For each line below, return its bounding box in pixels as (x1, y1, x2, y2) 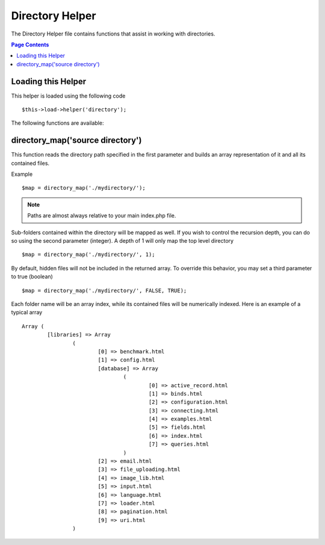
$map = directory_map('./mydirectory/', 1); (22, 251, 156, 258)
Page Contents (11, 41, 49, 48)
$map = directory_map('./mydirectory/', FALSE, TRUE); (22, 287, 187, 294)
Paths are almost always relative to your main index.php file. (27, 212, 176, 219)
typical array (11, 309, 43, 316)
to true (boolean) (11, 273, 54, 280)
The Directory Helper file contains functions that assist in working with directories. (11, 30, 215, 37)
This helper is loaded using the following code (11, 92, 126, 99)
